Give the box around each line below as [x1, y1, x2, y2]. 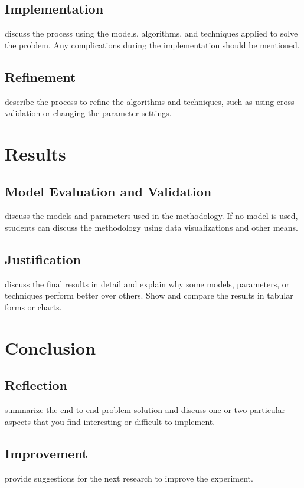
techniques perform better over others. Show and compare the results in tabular [5, 289, 293, 302]
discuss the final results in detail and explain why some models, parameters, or [5, 277, 290, 290]
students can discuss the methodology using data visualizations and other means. [5, 221, 298, 233]
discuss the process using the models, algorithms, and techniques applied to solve [5, 27, 298, 40]
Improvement [5, 444, 88, 462]
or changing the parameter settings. [43, 107, 172, 119]
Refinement [5, 67, 76, 86]
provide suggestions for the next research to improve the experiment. [5, 471, 253, 484]
